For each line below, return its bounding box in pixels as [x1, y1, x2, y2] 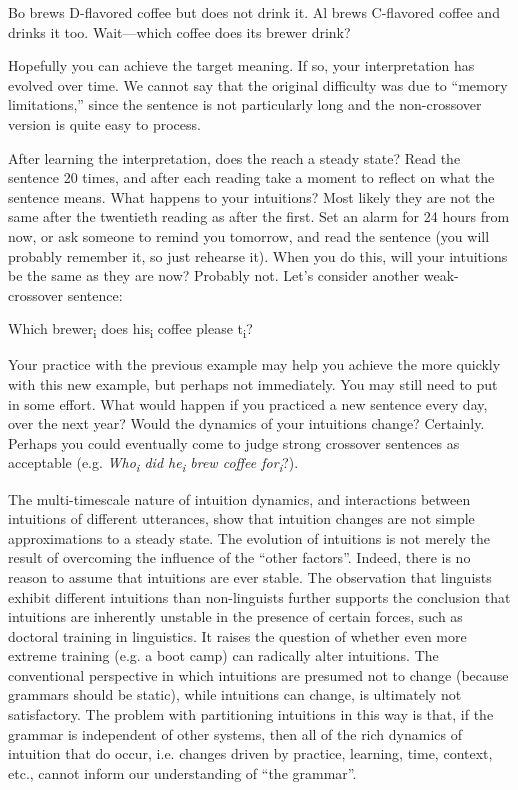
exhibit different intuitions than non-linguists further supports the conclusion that [8, 586, 511, 607]
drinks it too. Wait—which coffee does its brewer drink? [8, 21, 351, 42]
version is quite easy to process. [8, 113, 201, 134]
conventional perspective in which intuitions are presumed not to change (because [8, 664, 509, 685]
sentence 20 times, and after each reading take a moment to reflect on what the [8, 167, 495, 188]
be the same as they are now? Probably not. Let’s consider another [8, 265, 420, 286]
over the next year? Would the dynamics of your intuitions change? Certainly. [8, 413, 485, 434]
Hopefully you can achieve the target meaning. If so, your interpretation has [8, 55, 475, 76]
